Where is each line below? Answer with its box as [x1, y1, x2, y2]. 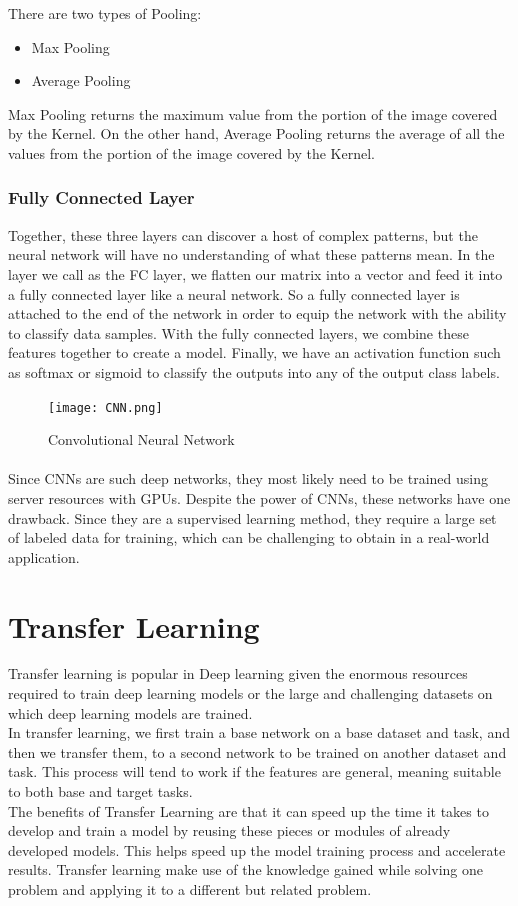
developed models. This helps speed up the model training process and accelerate [8, 839, 506, 860]
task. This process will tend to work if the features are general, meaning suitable [8, 761, 501, 782]
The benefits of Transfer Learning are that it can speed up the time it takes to [8, 800, 489, 821]
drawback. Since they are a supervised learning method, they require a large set [8, 507, 497, 528]
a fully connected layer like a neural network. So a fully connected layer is [8, 283, 460, 304]
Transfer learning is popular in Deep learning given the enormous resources [8, 663, 468, 684]
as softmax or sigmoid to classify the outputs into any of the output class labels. [8, 361, 500, 382]
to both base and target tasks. [8, 781, 193, 802]
